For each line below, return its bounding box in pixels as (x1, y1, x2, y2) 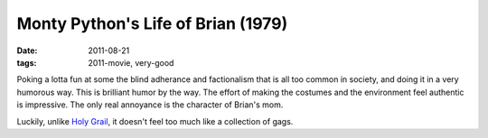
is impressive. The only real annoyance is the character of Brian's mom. (16, 99, 284, 110)
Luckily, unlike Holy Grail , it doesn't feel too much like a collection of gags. (16, 115, 294, 126)
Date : (16, 45, 38, 56)
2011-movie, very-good (88, 57, 174, 68)
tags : (16, 57, 37, 68)
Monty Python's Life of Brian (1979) (16, 14, 288, 33)
